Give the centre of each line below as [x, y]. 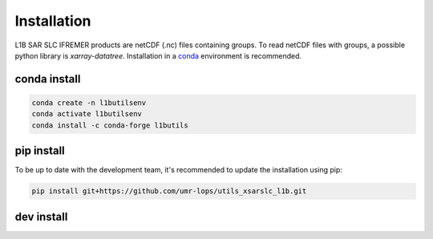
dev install [41, 217]
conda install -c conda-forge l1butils [110, 125]
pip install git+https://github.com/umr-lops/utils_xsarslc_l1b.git [169, 191]
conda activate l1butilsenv [87, 114]
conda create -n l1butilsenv [89, 103]
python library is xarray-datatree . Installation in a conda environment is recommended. [158, 55]
